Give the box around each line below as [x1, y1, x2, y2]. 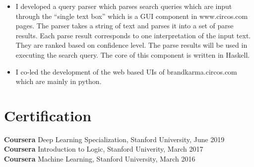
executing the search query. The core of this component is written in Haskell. [15, 49, 250, 60]
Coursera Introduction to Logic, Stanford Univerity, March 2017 [4, 144, 203, 154]
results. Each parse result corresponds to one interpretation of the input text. [15, 30, 251, 40]
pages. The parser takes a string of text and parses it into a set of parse [15, 20, 234, 31]
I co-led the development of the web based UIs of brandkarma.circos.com [15, 66, 237, 77]
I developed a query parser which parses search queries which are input [15, 1, 232, 11]
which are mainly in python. [15, 76, 102, 86]
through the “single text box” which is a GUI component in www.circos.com [15, 10, 248, 21]
